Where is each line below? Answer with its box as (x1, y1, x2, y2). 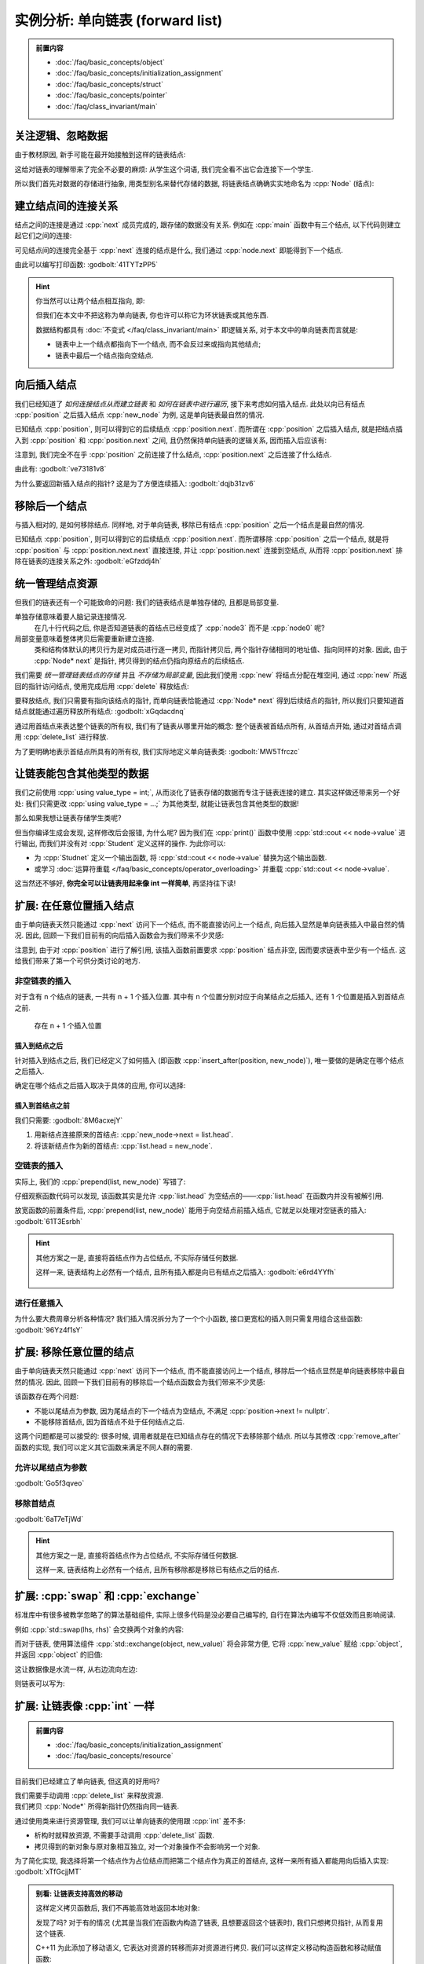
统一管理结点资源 (14, 577, 97, 590)
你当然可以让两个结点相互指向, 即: (35, 296, 145, 306)
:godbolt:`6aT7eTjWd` (14, 1515, 84, 1524)
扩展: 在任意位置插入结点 (14, 899, 134, 912)
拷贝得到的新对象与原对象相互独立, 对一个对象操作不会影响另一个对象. (34, 1841, 261, 1851)
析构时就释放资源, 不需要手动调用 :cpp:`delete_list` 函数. (34, 1830, 215, 1840)
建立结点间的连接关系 (14, 200, 118, 212)
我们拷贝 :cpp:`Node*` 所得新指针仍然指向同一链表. (14, 1801, 180, 1811)
